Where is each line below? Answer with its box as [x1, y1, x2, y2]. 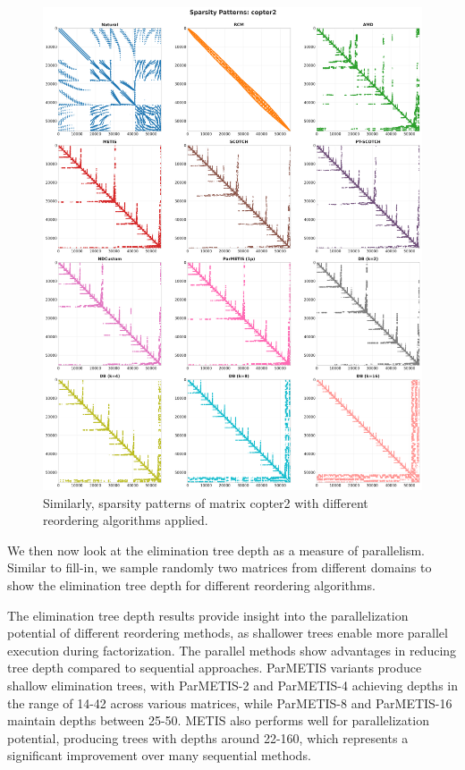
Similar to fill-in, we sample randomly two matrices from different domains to [7, 558, 432, 577]
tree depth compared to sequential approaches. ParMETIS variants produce [7, 658, 422, 677]
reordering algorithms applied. [43, 511, 208, 529]
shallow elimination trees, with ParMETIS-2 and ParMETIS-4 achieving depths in [7, 675, 458, 694]
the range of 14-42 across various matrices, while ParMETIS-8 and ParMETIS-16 [7, 693, 452, 712]
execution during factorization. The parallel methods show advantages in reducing [7, 640, 457, 659]
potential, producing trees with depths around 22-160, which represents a [7, 728, 409, 747]
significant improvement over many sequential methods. [7, 746, 311, 765]
